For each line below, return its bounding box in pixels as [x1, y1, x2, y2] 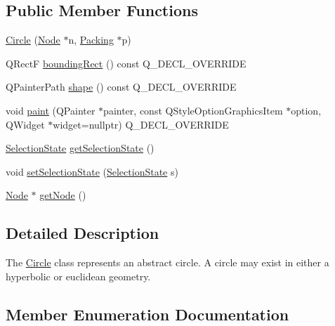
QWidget [6, 117, 45, 131]
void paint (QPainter [6, 103, 96, 117]
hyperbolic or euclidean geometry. [6, 268, 151, 283]
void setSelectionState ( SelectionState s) [6, 164, 178, 178]
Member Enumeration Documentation [6, 303, 289, 325]
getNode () [39, 188, 86, 202]
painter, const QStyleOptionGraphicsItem [103, 103, 283, 117]
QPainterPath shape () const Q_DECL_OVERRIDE [6, 79, 237, 94]
